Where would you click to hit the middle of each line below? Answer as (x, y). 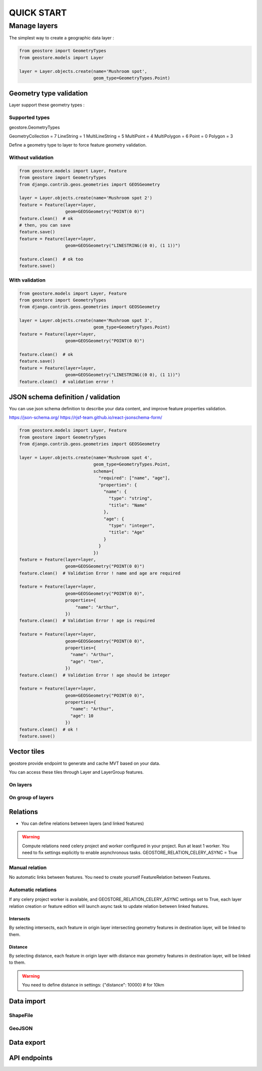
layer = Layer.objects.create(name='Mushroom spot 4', (86, 458)
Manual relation (28, 868)
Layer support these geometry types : (47, 105)
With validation (27, 280)
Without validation (31, 158)
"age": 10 (82, 716)
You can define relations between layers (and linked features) (82, 823)
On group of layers (31, 798)
